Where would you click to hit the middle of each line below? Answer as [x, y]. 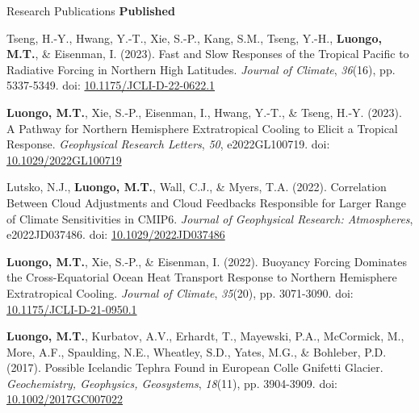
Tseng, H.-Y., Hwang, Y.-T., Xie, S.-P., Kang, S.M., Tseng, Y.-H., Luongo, [194, 38]
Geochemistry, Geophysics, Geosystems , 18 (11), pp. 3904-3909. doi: [172, 383]
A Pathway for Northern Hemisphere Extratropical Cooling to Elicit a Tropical [202, 128]
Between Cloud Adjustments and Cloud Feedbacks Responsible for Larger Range [206, 202]
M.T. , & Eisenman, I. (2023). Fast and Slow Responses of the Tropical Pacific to [208, 54]
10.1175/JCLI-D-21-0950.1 [72, 309]
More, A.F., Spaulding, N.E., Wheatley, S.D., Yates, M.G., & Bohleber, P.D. [197, 351]
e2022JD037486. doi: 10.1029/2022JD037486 [116, 234]
